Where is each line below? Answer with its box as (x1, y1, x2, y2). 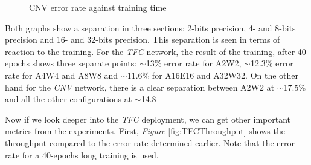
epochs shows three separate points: (5, 57, 137, 70)
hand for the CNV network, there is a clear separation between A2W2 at (5, 80, 275, 93)
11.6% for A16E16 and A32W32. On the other (127, 68, 299, 81)
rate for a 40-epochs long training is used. (5, 148, 159, 161)
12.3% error (250, 57, 293, 70)
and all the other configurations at (5, 92, 132, 105)
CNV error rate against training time (29, 1, 167, 13)
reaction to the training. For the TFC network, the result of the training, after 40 (5, 45, 306, 57)
